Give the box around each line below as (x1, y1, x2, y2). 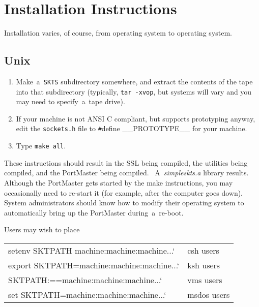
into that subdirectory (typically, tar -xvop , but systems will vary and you (16, 86, 252, 97)
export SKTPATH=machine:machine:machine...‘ (8, 259, 180, 271)
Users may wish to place (4, 224, 80, 235)
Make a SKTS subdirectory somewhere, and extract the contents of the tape (16, 76, 253, 86)
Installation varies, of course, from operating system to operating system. (4, 27, 232, 38)
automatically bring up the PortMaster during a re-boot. (4, 207, 184, 218)
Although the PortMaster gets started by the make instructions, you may (4, 177, 233, 188)
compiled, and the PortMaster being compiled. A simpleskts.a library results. (4, 167, 249, 178)
